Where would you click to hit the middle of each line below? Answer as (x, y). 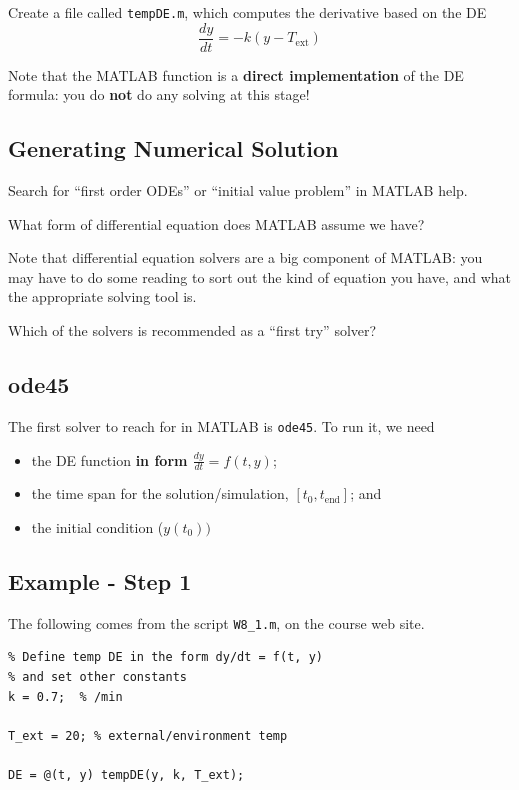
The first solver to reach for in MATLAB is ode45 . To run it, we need (221, 425)
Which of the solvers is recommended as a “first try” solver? (192, 330)
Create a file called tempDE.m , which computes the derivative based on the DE (247, 12)
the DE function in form (109, 459)
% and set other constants (97, 677)
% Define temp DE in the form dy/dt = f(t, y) (165, 657)
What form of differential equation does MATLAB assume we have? (216, 223)
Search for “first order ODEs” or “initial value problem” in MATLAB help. (238, 190)
